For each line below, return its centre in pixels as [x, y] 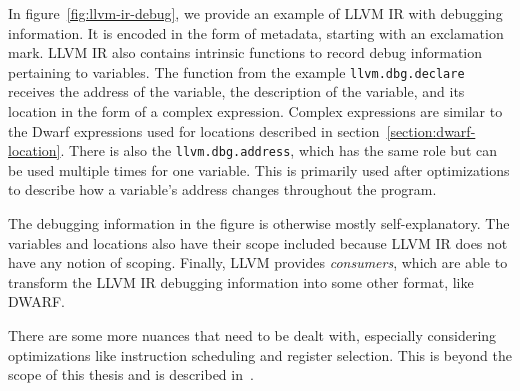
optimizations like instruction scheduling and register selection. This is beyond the [260, 354]
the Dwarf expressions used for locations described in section [194, 130]
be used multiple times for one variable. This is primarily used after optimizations [259, 169]
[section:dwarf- [431, 130]
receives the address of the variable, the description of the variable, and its [236, 91]
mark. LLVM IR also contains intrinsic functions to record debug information [245, 52]
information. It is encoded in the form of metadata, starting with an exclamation [256, 32]
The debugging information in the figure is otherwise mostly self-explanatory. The [259, 223]
